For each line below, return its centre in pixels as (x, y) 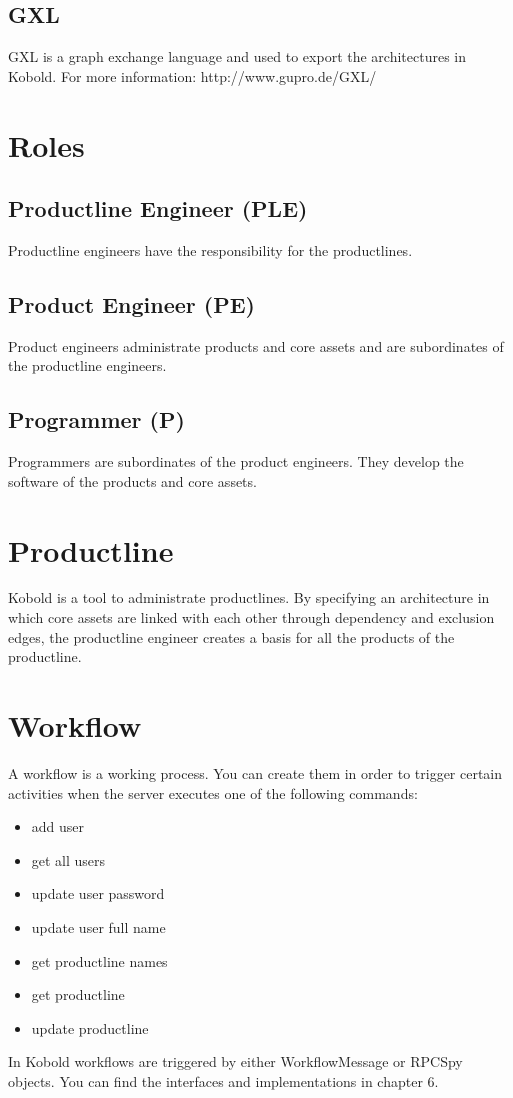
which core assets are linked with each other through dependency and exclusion (251, 617)
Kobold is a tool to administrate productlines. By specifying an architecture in (249, 597)
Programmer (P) (96, 419)
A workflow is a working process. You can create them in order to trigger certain (255, 772)
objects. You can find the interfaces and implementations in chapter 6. (223, 1080)
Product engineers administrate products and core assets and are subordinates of (256, 345)
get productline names (99, 960)
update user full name (98, 926)
